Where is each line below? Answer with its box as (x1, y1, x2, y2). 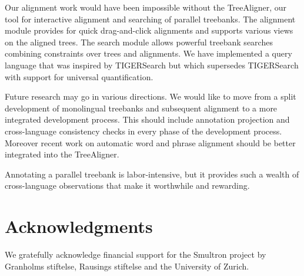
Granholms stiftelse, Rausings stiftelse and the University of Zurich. (5, 259, 249, 272)
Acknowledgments (5, 214, 153, 238)
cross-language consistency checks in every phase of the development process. (5, 124, 282, 137)
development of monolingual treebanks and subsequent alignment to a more (5, 101, 278, 114)
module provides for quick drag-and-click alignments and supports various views (5, 24, 293, 37)
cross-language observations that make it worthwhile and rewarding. (5, 179, 250, 192)
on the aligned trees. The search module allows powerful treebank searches (5, 35, 273, 48)
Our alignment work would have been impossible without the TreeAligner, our (5, 1, 287, 13)
